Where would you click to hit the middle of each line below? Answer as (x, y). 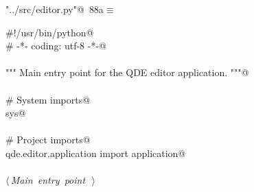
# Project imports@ (48, 140)
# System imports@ (48, 99)
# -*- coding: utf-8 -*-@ (56, 46)
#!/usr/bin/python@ (50, 32)
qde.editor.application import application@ (96, 153)
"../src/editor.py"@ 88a (55, 9)
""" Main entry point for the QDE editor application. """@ (127, 72)
